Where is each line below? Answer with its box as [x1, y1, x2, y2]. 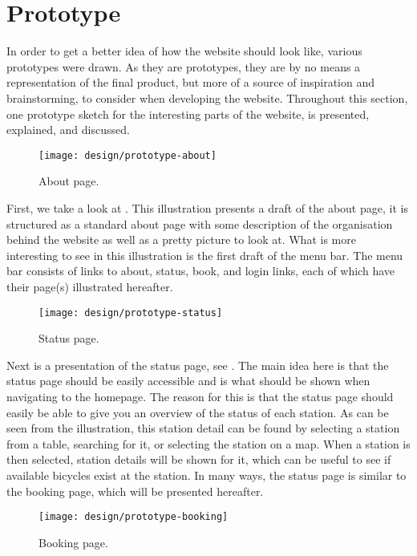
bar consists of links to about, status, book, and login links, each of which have [6, 262, 395, 279]
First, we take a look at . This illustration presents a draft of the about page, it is [6, 199, 408, 216]
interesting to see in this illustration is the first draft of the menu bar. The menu [6, 246, 403, 263]
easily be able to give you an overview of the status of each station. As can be [6, 404, 389, 420]
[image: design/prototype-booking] [38, 511, 229, 523]
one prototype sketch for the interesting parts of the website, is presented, [6, 105, 370, 122]
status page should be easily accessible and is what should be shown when [6, 372, 370, 389]
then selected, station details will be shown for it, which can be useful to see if [6, 451, 391, 468]
